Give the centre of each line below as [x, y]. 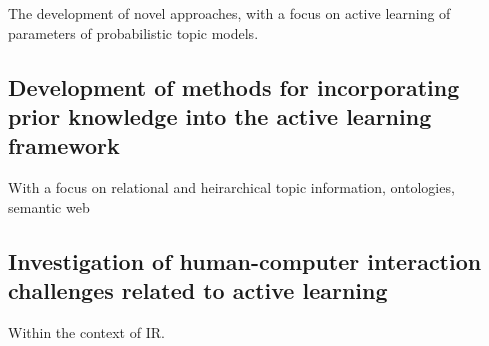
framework [64, 145]
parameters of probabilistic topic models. [133, 32]
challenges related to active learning [198, 290]
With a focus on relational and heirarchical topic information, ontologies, [231, 187]
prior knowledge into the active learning [220, 115]
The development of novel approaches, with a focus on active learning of [229, 13]
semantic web [49, 206]
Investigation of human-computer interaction [245, 260]
